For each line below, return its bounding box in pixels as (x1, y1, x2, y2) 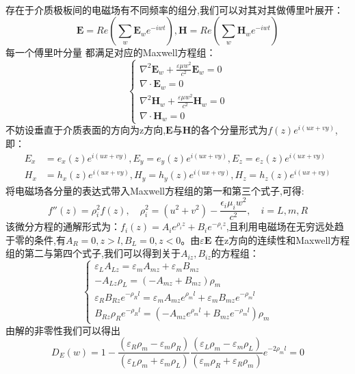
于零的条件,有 (5, 232, 66, 247)
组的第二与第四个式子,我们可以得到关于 (5, 246, 181, 260)
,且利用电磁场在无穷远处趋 (226, 219, 344, 234)
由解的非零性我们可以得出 (5, 323, 120, 337)
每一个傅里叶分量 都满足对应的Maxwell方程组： (5, 45, 216, 60)
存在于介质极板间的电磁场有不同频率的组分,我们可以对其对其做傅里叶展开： (5, 2, 343, 16)
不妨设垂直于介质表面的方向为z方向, (5, 123, 166, 137)
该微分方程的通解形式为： (5, 219, 120, 234)
